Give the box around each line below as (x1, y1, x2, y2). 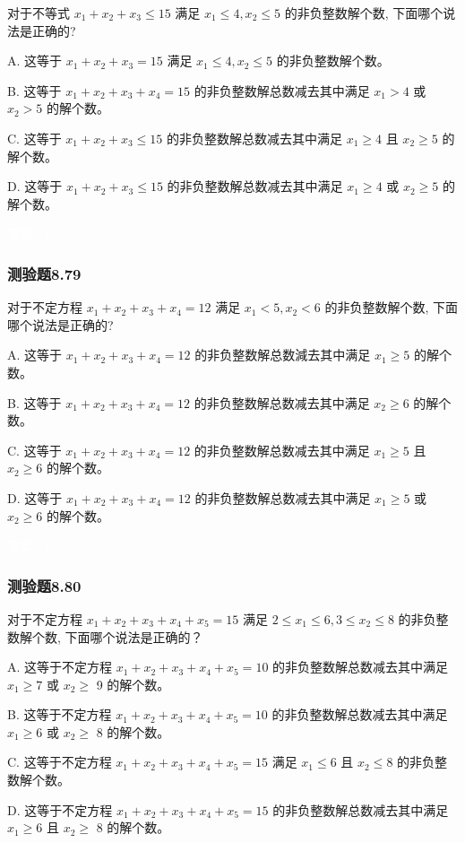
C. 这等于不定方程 (7, 752, 112, 771)
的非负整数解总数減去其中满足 (194, 345, 371, 364)
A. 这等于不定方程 (7, 657, 113, 676)
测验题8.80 (7, 574, 82, 596)
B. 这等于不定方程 (7, 705, 112, 724)
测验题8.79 (7, 262, 82, 284)
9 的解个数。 (96, 674, 170, 693)
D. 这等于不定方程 (7, 800, 113, 819)
